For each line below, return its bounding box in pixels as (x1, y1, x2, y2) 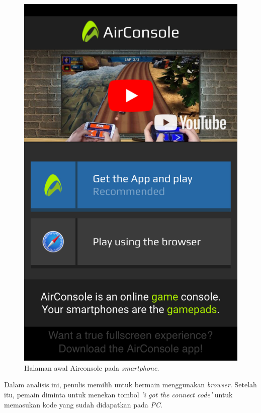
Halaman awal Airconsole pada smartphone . (24, 362, 159, 373)
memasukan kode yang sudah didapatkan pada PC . (4, 399, 162, 409)
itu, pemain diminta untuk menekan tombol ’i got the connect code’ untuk (4, 389, 233, 400)
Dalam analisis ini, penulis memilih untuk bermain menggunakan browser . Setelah (4, 379, 257, 390)
